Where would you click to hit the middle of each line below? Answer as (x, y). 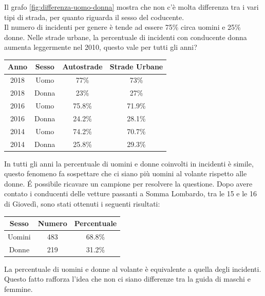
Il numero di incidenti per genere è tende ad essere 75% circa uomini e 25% (122, 27)
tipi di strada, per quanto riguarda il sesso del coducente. (94, 17)
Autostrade (82, 67)
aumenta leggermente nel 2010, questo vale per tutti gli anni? (101, 47)
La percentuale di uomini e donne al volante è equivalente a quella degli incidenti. (133, 269)
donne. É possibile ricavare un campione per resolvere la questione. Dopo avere (128, 183)
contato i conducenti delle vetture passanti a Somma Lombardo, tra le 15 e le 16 (130, 193)
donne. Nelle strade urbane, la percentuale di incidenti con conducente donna (126, 37)
